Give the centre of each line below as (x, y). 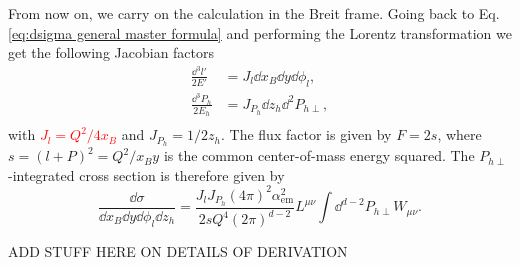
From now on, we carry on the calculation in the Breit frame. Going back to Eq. (254, 13)
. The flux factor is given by (306, 134)
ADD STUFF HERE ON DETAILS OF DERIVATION (178, 251)
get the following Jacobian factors (111, 52)
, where (459, 134)
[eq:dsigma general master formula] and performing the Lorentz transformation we (260, 32)
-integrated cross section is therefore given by (146, 174)
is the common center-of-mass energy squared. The (319, 155)
